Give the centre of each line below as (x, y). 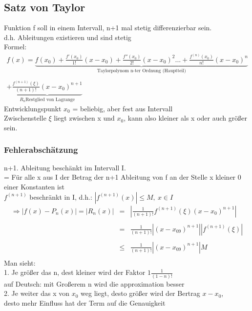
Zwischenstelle (25, 118)
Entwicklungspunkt (33, 108)
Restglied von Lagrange (50, 99)
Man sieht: (20, 262)
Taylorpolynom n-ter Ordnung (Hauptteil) (141, 71)
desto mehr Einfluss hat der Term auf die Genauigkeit (85, 302)
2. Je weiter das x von (37, 293)
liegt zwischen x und (84, 118)
